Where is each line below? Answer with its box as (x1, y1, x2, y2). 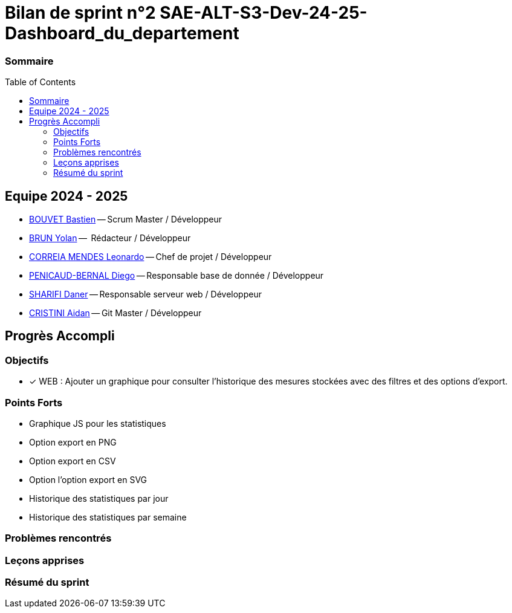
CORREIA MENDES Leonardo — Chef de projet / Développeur (29, 251, 272, 262)
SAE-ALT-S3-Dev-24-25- (160, 2, 368, 23)
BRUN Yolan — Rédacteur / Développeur (29, 232, 191, 243)
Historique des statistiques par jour (29, 493, 169, 504)
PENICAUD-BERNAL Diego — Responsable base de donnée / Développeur (29, 270, 324, 281)
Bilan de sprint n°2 (5, 2, 156, 23)
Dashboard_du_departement (5, 23, 239, 44)
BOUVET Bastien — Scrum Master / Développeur (29, 213, 222, 224)
